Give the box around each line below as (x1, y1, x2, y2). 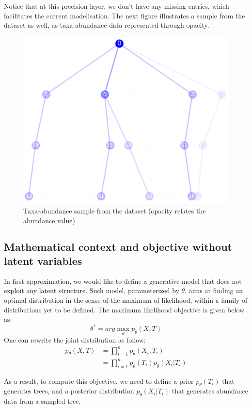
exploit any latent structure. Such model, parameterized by (4, 285, 179, 295)
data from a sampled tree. (4, 396, 81, 406)
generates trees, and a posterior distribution (4, 386, 134, 396)
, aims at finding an (185, 285, 243, 295)
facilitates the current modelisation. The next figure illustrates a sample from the (4, 10, 245, 20)
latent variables (4, 253, 82, 268)
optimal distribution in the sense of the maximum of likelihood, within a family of (4, 294, 248, 305)
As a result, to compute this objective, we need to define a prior (4, 376, 194, 386)
